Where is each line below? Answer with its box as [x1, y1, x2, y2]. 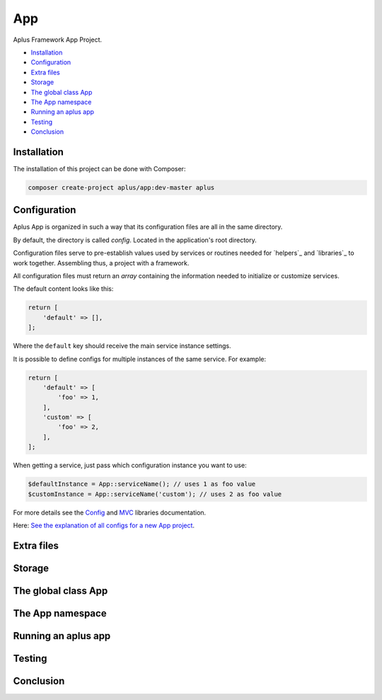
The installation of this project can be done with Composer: [13, 164, 186, 173]
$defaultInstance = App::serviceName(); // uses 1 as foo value [28, 480, 256, 488]
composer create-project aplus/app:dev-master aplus [28, 183, 215, 191]
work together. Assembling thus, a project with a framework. [13, 258, 190, 267]
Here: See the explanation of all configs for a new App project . [13, 521, 195, 529]
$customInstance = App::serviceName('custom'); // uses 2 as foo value [28, 490, 282, 498]
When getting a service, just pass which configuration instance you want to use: [13, 461, 247, 470]
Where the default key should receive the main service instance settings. [13, 342, 231, 350]
